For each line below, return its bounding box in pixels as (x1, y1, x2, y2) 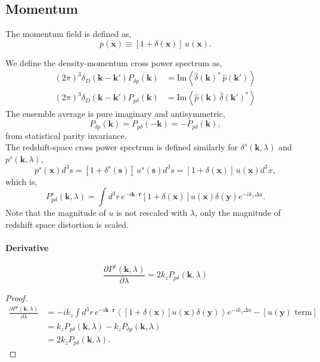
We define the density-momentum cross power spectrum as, (5, 56, 222, 69)
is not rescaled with (116, 206, 188, 219)
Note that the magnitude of (5, 206, 106, 219)
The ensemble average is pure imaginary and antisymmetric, (5, 107, 225, 120)
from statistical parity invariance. (5, 129, 127, 141)
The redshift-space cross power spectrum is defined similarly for (5, 141, 238, 153)
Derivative (5, 242, 49, 254)
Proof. (5, 291, 27, 304)
